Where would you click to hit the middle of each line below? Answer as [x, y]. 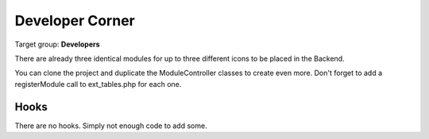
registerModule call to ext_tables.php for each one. [98, 84]
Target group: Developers [57, 44]
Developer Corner [75, 21]
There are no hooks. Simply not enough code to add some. [111, 126]
